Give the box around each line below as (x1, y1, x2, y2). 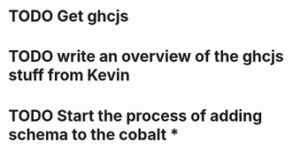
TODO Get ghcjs (8, 6, 129, 26)
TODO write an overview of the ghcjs (8, 47, 284, 67)
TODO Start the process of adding (8, 106, 263, 125)
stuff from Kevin (8, 65, 130, 86)
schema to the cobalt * (8, 124, 179, 145)
